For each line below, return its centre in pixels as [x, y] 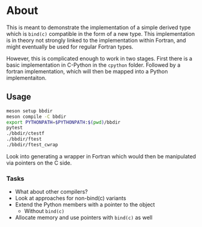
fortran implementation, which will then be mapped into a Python [87, 71]
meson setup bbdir [29, 111]
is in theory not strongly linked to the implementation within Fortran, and [96, 40]
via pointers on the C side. [39, 163]
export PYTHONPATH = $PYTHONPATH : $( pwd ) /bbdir [63, 122]
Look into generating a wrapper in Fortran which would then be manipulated [101, 156]
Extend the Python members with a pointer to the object [85, 205]
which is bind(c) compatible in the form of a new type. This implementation [101, 33]
